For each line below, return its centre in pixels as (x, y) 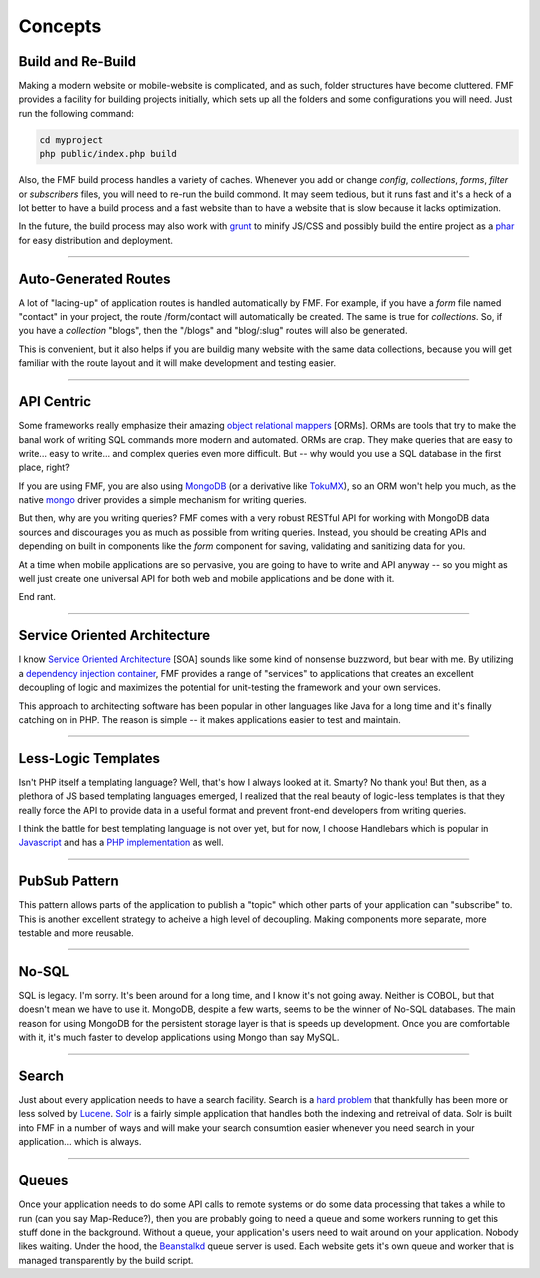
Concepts (60, 26)
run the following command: (76, 113)
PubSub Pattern (68, 881)
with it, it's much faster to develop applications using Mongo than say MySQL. (179, 1037)
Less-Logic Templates (89, 758)
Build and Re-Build (77, 61)
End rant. (37, 597)
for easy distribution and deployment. (96, 240)
